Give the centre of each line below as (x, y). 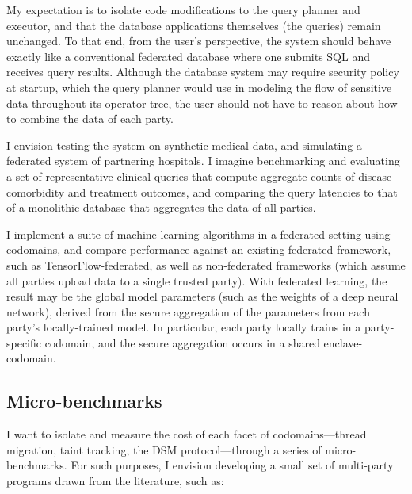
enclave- (343, 342)
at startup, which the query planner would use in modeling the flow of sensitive (199, 87)
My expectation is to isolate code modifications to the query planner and (183, 10)
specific (24, 342)
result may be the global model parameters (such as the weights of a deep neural (202, 296)
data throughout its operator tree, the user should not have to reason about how (202, 103)
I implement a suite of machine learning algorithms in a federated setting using (198, 234)
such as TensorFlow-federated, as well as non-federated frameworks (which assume (206, 264)
